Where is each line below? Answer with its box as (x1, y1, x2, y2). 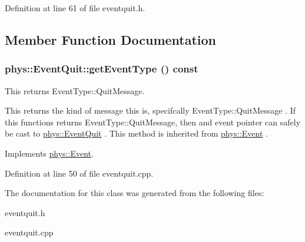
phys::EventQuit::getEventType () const (5, 61, 198, 76)
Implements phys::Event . (5, 147, 94, 159)
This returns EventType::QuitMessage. (5, 84, 145, 97)
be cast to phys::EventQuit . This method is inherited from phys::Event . (5, 127, 268, 140)
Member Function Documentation (5, 30, 217, 48)
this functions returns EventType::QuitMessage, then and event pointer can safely (5, 115, 301, 128)
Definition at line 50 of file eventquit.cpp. (5, 167, 154, 179)
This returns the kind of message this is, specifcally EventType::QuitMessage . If (5, 104, 296, 117)
